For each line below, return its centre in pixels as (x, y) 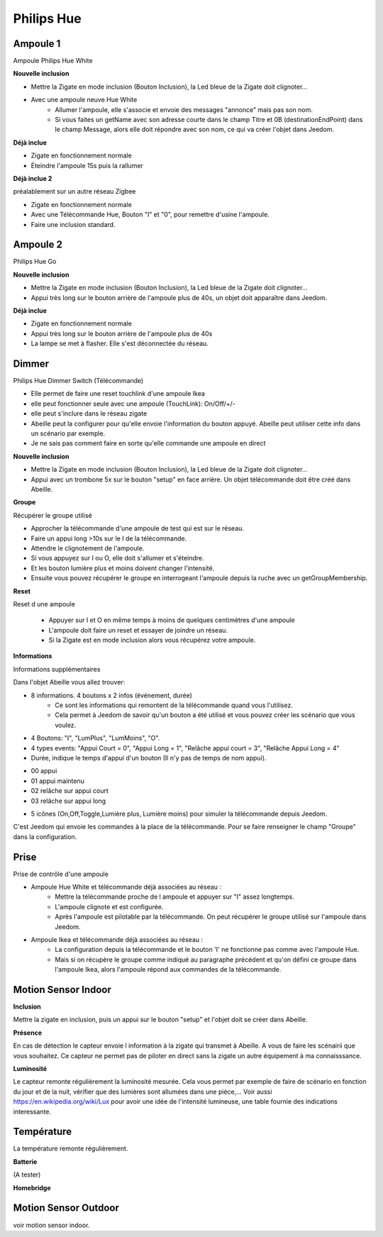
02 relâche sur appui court (70, 791)
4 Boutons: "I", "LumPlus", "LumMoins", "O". (95, 738)
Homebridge (32, 1187)
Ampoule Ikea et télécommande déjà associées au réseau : (117, 939)
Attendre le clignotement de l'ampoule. (88, 548)
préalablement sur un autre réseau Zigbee (74, 192)
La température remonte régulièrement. (71, 1148)
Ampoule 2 (38, 245)
